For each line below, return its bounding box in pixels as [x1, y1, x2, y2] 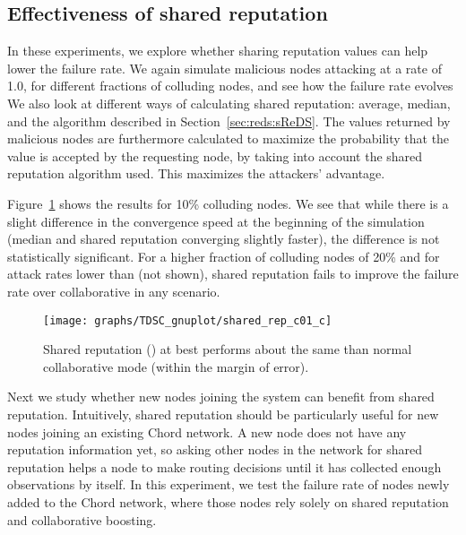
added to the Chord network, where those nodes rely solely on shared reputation [7, 492, 449, 511]
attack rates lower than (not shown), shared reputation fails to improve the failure [7, 264, 459, 283]
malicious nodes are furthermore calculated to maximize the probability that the [7, 129, 450, 148]
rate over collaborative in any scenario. [7, 281, 220, 300]
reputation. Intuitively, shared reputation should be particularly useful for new [7, 404, 439, 423]
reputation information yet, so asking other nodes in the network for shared [7, 440, 422, 459]
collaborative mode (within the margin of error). [43, 357, 309, 375]
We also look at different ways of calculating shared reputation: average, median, [7, 93, 451, 112]
